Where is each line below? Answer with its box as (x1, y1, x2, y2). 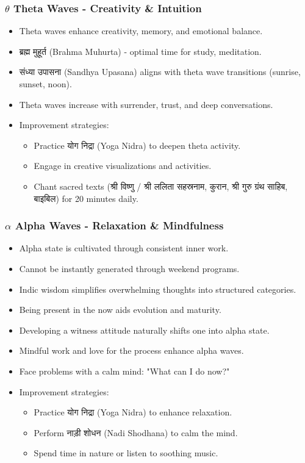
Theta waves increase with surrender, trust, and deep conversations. (19, 98, 273, 110)
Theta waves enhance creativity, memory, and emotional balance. (19, 24, 263, 37)
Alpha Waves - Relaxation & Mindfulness (15, 218, 224, 233)
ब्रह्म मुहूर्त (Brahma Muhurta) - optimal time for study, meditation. (19, 45, 262, 57)
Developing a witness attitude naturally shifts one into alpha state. (19, 323, 270, 336)
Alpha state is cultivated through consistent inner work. (19, 242, 229, 254)
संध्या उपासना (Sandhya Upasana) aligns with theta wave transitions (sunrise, (19, 65, 301, 78)
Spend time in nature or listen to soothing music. (34, 447, 218, 459)
